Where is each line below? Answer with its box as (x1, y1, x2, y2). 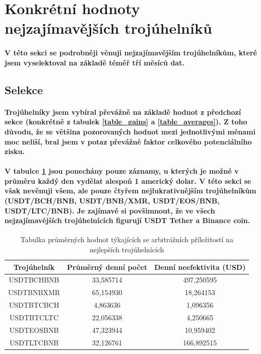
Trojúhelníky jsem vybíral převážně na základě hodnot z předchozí (5, 106, 241, 117)
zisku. (5, 146, 25, 157)
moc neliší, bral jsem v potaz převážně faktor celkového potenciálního (5, 136, 252, 147)
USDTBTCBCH (9, 300, 59, 310)
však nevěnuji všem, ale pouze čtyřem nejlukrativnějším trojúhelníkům (5, 185, 256, 196)
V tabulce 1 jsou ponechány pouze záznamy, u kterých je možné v (5, 166, 239, 176)
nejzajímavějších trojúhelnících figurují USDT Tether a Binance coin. (5, 215, 250, 226)
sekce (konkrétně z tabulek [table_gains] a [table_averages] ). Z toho (5, 116, 247, 127)
